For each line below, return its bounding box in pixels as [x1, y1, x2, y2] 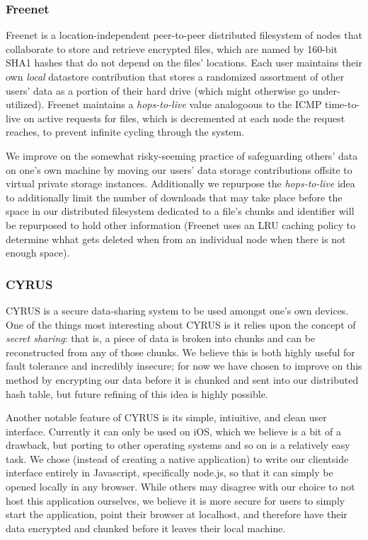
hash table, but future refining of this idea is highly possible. [6, 386, 268, 401]
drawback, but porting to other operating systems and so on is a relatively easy [6, 438, 350, 452]
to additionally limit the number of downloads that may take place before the [6, 189, 343, 204]
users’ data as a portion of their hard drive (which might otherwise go [6, 83, 309, 98]
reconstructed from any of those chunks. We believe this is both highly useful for [6, 344, 355, 359]
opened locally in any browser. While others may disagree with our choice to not [6, 479, 355, 494]
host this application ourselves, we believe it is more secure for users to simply [6, 493, 345, 507]
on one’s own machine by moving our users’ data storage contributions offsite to [6, 162, 352, 177]
